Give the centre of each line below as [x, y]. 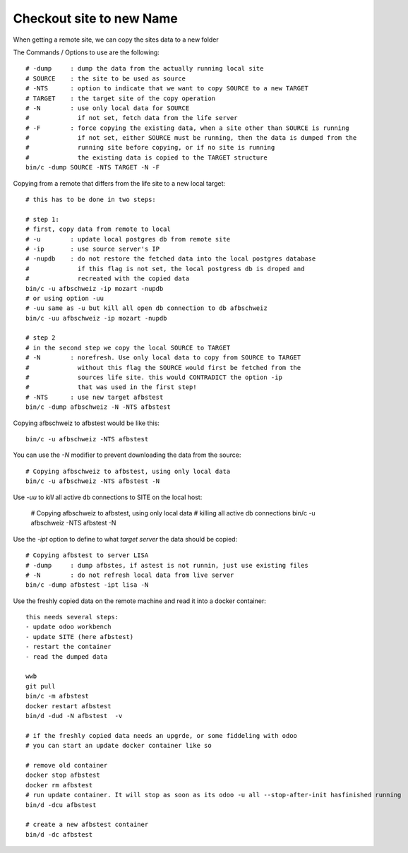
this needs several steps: [72, 617]
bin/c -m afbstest [58, 696]
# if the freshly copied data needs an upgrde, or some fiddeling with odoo [162, 735]
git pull [41, 686]
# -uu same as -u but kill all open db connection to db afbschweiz [146, 308]
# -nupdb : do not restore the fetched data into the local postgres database [171, 259]
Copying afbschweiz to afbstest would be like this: [86, 423]
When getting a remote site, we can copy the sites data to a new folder [116, 40]
